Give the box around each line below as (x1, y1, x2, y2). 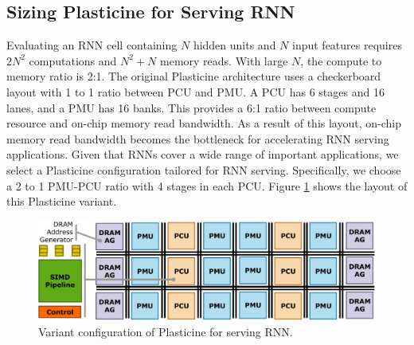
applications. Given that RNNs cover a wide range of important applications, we (6, 146, 399, 163)
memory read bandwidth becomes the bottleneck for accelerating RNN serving (6, 130, 389, 147)
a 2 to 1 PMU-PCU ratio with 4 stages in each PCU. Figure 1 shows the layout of (6, 177, 408, 194)
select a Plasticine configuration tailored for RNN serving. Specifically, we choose (6, 161, 401, 178)
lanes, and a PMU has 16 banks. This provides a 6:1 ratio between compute (6, 99, 377, 116)
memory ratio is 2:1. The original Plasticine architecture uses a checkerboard (6, 68, 381, 84)
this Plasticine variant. (6, 193, 117, 210)
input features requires (292, 37, 402, 53)
